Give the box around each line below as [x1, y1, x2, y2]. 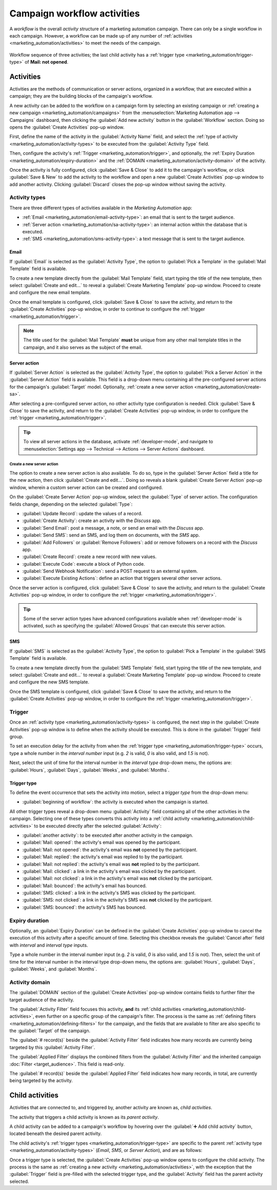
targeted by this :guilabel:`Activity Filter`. [9, 1044, 95, 1050]
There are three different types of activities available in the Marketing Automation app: [9, 205, 192, 211]
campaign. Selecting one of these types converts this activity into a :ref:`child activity [9, 816, 190, 822]
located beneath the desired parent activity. [9, 1130, 102, 1137]
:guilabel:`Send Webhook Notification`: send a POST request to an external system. [22, 568, 198, 574]
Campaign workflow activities [9, 8, 140, 19]
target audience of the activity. [9, 997, 74, 1003]
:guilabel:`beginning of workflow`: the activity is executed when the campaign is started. [22, 799, 209, 805]
